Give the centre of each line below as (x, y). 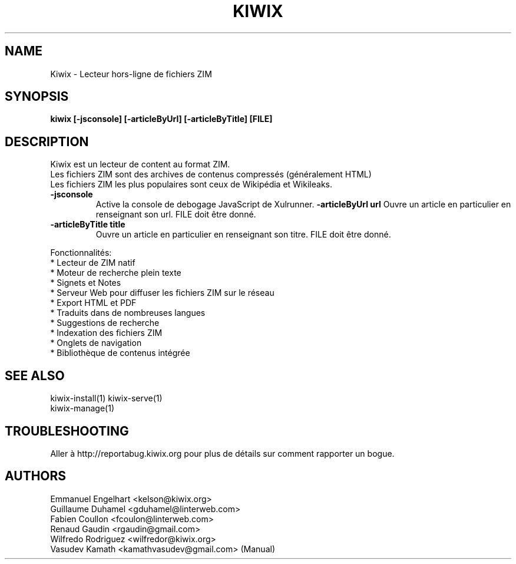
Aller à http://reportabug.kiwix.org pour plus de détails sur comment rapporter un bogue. (222, 453)
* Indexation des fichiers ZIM (106, 333)
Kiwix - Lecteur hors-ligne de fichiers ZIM (131, 74)
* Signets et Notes (86, 283)
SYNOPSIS (37, 97)
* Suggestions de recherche (105, 323)
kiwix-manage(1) (82, 408)
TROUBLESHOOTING (67, 431)
